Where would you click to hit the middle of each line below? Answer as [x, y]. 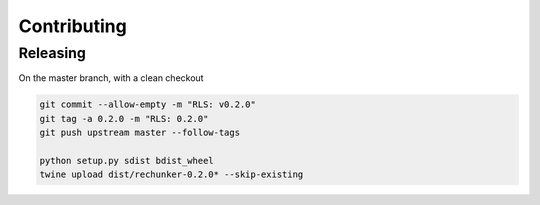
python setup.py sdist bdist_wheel [126, 160]
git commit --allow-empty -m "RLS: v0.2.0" [148, 104]
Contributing [72, 26]
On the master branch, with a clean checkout [111, 78]
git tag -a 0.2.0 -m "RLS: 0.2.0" [124, 118]
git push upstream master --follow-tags [139, 133]
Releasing [52, 53]
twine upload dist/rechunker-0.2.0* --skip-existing [171, 174]
